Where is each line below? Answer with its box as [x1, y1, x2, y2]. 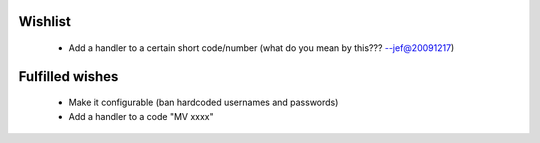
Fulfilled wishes [18, 68, 119, 85]
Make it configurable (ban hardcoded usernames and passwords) [68, 96, 339, 109]
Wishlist [18, 13, 72, 30]
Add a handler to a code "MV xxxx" [68, 110, 214, 122]
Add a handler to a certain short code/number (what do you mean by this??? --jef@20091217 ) [68, 42, 455, 54]
